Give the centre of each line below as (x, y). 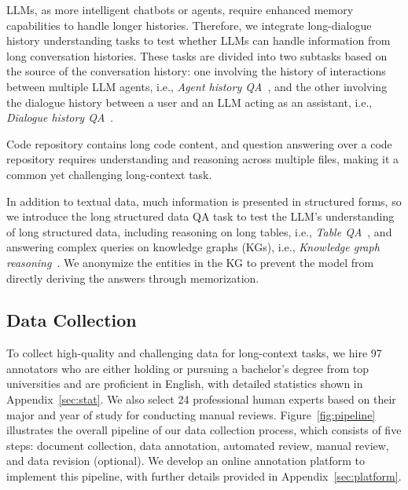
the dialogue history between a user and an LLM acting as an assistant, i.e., (189, 102)
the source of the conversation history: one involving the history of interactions (196, 71)
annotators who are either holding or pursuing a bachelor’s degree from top (188, 368)
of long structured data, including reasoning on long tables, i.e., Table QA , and (199, 231)
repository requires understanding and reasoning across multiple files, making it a (203, 159)
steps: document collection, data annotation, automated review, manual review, (198, 445)
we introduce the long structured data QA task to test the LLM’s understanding (200, 216)
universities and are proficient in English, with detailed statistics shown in (185, 384)
